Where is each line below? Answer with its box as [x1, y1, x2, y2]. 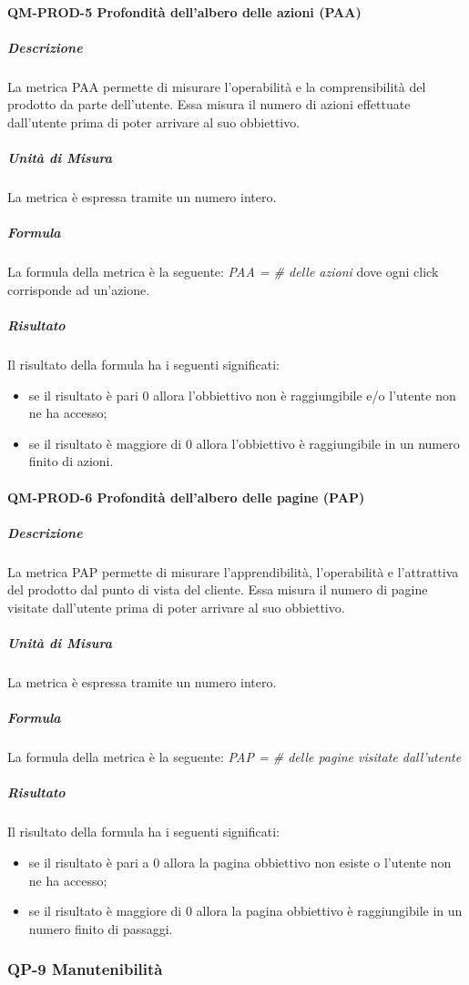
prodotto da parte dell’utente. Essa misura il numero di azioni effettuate [7, 95, 411, 114]
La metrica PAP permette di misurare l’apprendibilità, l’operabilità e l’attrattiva [7, 562, 459, 581]
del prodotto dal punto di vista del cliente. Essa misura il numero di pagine [7, 580, 428, 599]
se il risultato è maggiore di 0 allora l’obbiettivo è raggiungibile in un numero [28, 433, 460, 452]
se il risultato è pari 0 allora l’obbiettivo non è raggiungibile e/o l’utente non [28, 385, 456, 404]
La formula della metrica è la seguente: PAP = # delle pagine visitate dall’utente [7, 747, 462, 767]
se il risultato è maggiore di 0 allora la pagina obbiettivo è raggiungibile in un [28, 901, 463, 920]
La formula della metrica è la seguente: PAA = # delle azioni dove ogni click [7, 262, 439, 281]
